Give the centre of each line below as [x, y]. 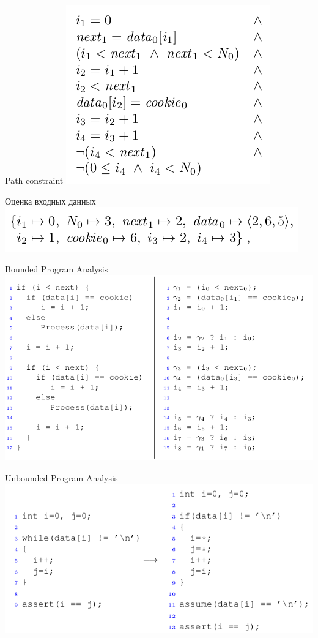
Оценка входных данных [50, 201]
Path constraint [34, 180]
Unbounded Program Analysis [61, 477]
